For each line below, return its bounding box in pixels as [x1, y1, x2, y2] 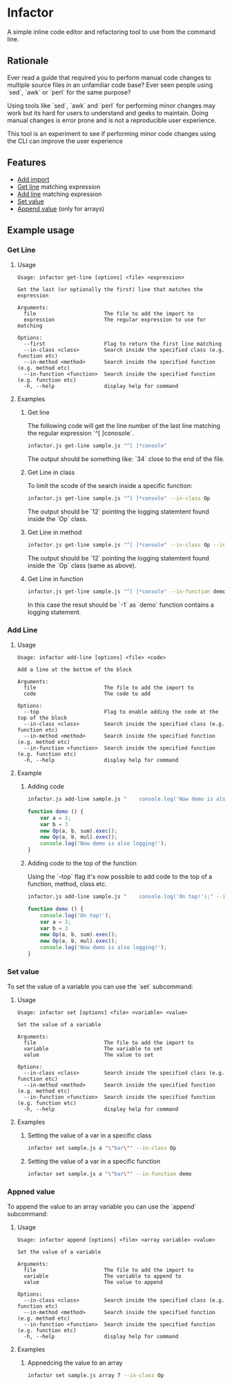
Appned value [7, 1187, 55, 1196]
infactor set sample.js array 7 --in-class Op [27, 1372, 164, 1379]
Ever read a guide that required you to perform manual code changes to [7, 73, 212, 81]
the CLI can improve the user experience [7, 137, 123, 145]
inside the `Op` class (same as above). [27, 561, 137, 569]
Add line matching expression [17, 190, 102, 198]
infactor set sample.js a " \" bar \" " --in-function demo [27, 1171, 192, 1178]
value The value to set [23, 1051, 154, 1059]
